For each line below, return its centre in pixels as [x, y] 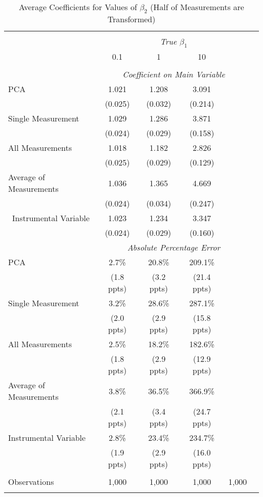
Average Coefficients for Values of [78, 7]
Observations [31, 482]
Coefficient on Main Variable [174, 74]
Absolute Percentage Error [174, 247]
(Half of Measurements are [197, 7]
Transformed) [131, 19]
